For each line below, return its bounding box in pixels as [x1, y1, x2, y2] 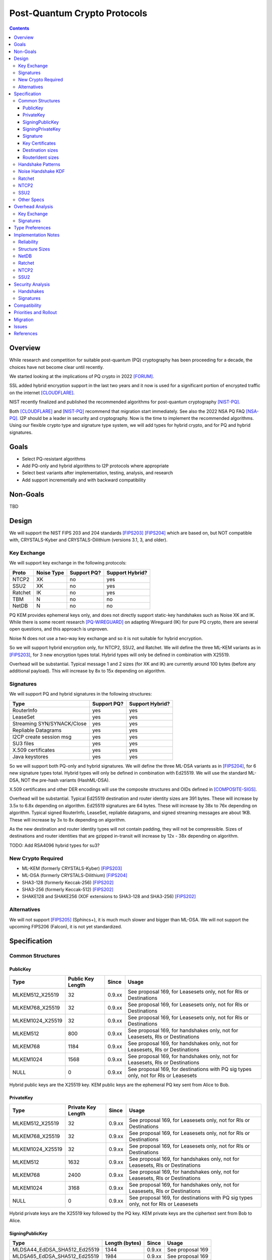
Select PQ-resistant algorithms [22, 456, 86, 462]
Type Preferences [14, 225, 51, 231]
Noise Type [36, 569, 64, 576]
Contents [9, 25, 30, 31]
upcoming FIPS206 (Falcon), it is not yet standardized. [9, 923, 122, 929]
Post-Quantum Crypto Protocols [9, 8, 148, 19]
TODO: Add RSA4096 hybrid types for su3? [9, 842, 100, 848]
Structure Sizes [18, 246, 50, 252]
